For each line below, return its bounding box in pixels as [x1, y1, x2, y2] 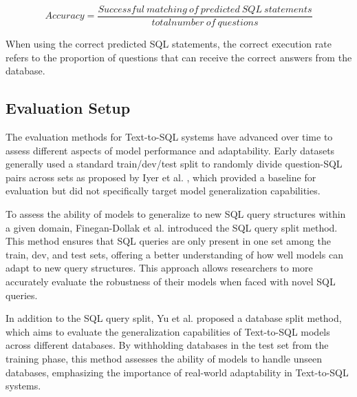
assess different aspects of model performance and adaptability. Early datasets [6, 143, 335, 157]
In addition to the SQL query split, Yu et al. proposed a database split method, [6, 311, 342, 325]
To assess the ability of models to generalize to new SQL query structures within [6, 207, 346, 221]
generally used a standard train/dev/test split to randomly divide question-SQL [6, 156, 343, 171]
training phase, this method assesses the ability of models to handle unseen [6, 351, 322, 365]
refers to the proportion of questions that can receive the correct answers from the [6, 50, 352, 64]
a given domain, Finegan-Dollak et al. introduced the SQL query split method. [6, 220, 338, 234]
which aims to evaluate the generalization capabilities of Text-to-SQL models [6, 324, 330, 338]
